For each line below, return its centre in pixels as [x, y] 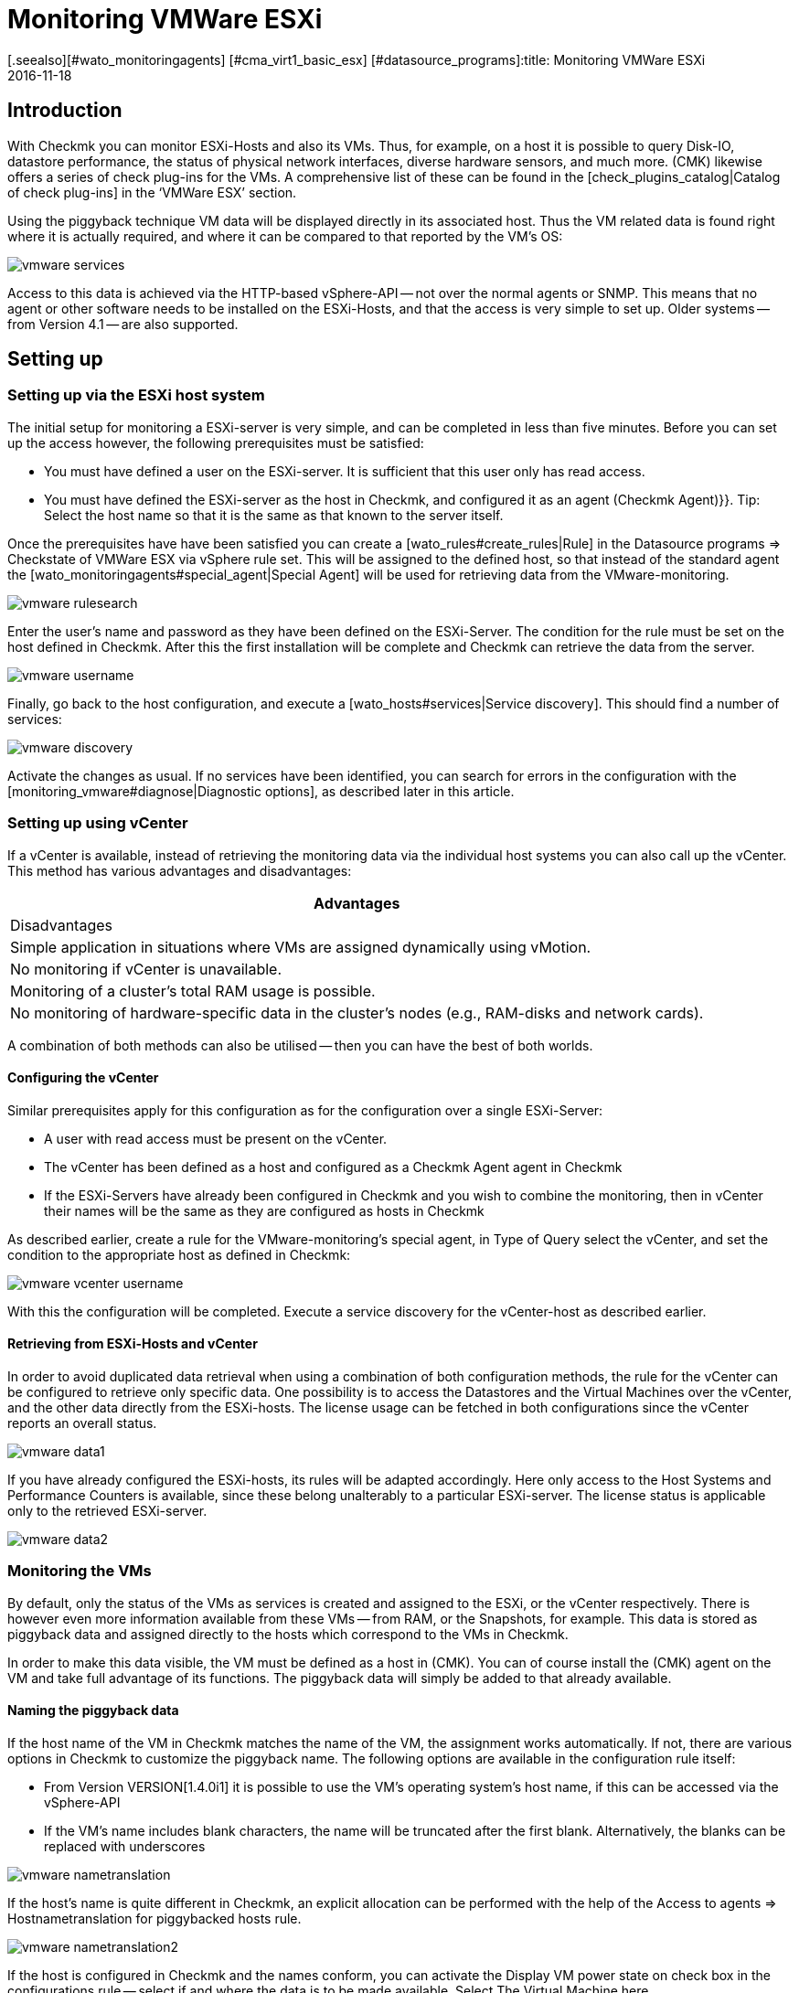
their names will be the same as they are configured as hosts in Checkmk [264, 1210]
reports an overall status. [82, 1423]
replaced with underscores [125, 1846]
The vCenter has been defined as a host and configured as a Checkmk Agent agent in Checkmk [333, 1167]
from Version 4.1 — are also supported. [123, 324]
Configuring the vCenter [83, 1078]
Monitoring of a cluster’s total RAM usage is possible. [193, 991]
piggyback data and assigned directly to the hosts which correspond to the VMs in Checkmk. [288, 1634]
